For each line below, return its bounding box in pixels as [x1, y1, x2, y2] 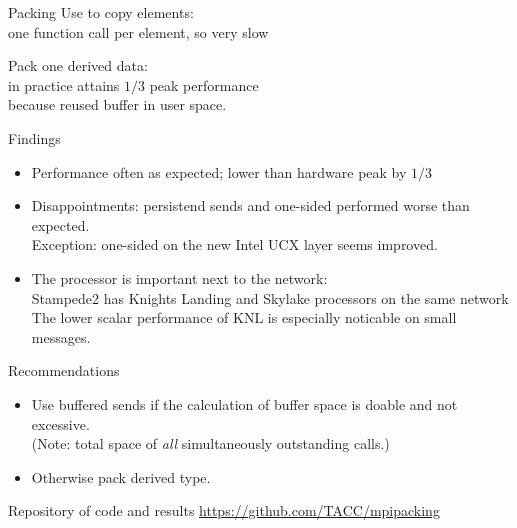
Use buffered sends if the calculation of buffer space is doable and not [31, 393, 458, 414]
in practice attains [8, 74, 120, 95]
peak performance [149, 74, 259, 95]
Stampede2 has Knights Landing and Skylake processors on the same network [31, 287, 509, 308]
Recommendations [8, 360, 120, 381]
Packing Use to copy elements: [8, 2, 194, 22]
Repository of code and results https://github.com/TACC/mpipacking [8, 500, 440, 521]
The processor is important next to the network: [31, 267, 328, 288]
